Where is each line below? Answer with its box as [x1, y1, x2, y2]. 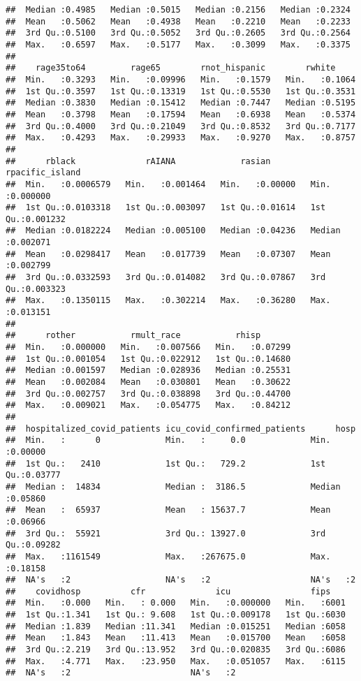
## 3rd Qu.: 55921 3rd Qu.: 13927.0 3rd [6, 528, 326, 539]
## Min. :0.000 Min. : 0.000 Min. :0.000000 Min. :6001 [6, 598, 346, 608]
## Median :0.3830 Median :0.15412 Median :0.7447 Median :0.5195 [6, 98, 356, 108]
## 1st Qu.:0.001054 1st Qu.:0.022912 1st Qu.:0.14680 [6, 353, 291, 364]
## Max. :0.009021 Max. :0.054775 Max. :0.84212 [6, 400, 291, 411]
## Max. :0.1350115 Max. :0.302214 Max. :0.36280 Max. [6, 295, 331, 306]
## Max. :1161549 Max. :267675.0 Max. [6, 551, 331, 562]
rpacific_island [6, 168, 81, 178]
